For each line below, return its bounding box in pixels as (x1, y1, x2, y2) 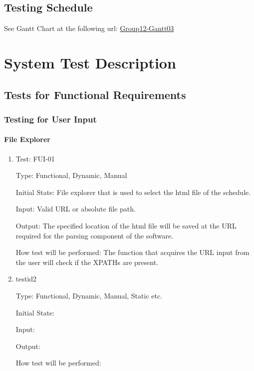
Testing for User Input (4, 112, 97, 125)
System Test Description (4, 52, 176, 72)
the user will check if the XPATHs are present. (15, 256, 158, 267)
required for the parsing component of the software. (15, 230, 174, 240)
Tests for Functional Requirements (4, 86, 186, 102)
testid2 (15, 273, 37, 284)
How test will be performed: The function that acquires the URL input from (15, 247, 250, 257)
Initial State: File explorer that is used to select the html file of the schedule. (15, 186, 251, 197)
